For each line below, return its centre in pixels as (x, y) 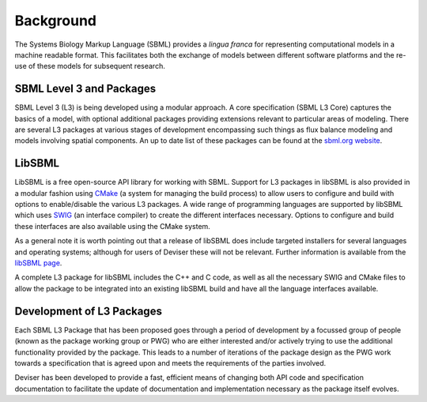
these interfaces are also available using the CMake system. (113, 226)
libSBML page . (38, 263)
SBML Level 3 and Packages (85, 89)
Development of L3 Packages (88, 311)
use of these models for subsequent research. (90, 66)
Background (55, 21)
